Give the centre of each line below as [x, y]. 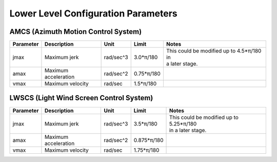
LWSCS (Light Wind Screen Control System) [81, 98]
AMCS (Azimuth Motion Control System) [76, 32]
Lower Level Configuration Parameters [93, 13]
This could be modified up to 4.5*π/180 [214, 51]
